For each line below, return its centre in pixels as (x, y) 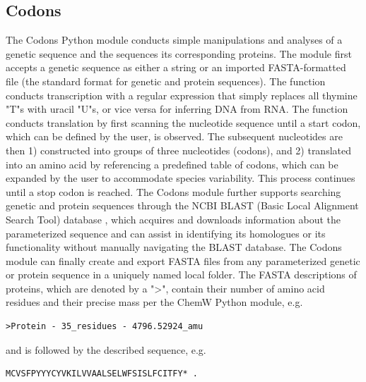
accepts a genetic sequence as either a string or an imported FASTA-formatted (176, 67)
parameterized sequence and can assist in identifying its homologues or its (166, 233)
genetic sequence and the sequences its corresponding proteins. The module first (179, 53)
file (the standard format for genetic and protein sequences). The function (166, 81)
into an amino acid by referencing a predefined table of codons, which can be (172, 164)
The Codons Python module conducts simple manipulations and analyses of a (174, 40)
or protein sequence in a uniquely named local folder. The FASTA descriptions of (181, 275)
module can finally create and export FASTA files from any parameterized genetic (183, 260)
